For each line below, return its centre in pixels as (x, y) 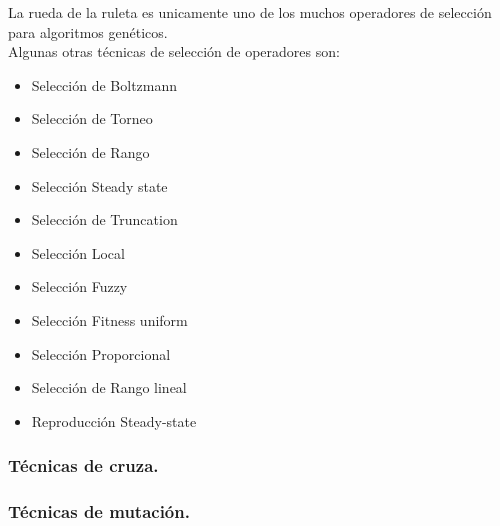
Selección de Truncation (104, 219)
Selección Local (78, 252)
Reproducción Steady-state (114, 420)
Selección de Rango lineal (109, 387)
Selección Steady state (99, 185)
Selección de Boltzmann (104, 84)
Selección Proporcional (101, 353)
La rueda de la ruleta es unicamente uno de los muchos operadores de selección (250, 12)
